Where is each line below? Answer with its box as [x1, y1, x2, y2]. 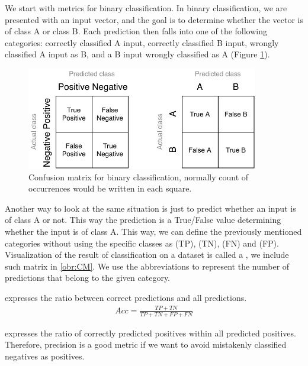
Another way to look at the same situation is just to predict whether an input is [5, 202, 296, 214]
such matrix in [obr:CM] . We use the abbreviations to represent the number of [5, 260, 290, 272]
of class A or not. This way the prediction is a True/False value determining [5, 213, 281, 226]
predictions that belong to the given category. [5, 271, 171, 284]
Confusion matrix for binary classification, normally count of [28, 170, 249, 183]
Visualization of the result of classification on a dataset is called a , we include [5, 248, 289, 261]
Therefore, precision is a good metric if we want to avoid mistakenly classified [5, 338, 287, 351]
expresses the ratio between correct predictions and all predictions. [5, 291, 247, 303]
